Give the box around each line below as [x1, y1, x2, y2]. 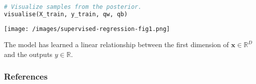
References [4, 70, 48, 82]
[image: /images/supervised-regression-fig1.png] [4, 25, 170, 32]
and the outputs [4, 49, 53, 59]
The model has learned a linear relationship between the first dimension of [4, 39, 229, 50]
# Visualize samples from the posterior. [4, 3, 142, 10]
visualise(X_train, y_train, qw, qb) [4, 10, 128, 18]
